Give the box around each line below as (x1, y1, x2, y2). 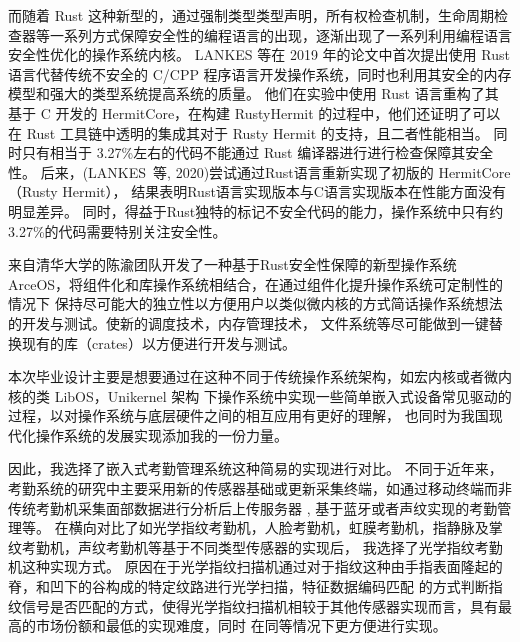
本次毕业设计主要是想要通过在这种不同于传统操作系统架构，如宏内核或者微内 (8, 366, 512, 387)
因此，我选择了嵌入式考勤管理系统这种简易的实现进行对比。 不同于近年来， (8, 458, 503, 479)
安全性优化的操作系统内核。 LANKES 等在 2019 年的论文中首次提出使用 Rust (8, 44, 510, 65)
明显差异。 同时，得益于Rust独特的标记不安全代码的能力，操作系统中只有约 (8, 200, 504, 221)
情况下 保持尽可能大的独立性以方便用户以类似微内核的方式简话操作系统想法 (8, 293, 503, 314)
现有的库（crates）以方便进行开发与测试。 (21, 332, 296, 353)
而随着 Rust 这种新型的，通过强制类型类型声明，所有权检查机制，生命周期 (8, 5, 494, 25)
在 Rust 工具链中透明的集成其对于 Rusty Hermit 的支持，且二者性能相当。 (8, 122, 489, 143)
